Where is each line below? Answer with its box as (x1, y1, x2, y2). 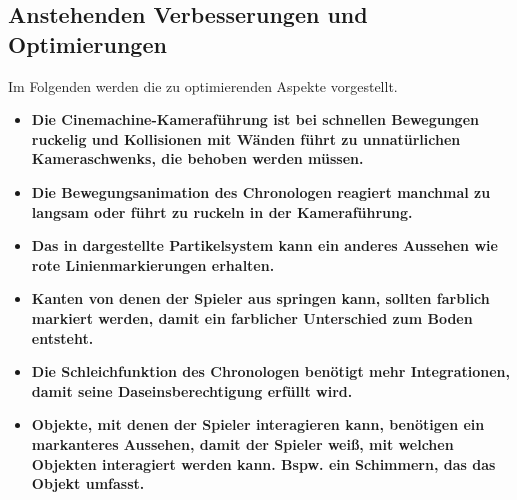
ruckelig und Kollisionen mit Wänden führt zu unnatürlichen (31, 128, 461, 149)
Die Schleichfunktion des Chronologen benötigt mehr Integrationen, (31, 361, 511, 382)
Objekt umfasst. (31, 473, 145, 494)
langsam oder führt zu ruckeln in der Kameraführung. (31, 201, 413, 222)
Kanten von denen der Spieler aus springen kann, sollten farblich (31, 288, 490, 309)
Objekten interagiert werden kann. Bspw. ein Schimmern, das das (31, 453, 496, 474)
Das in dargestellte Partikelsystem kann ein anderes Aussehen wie (31, 235, 498, 256)
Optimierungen (8, 28, 167, 59)
